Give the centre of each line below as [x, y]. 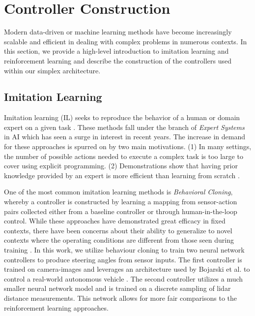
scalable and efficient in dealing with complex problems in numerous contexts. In [126, 41]
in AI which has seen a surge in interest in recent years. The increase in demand [125, 137]
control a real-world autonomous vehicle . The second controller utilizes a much [124, 278]
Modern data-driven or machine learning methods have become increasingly [118, 32]
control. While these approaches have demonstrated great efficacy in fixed [115, 221]
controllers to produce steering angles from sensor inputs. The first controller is [123, 259]
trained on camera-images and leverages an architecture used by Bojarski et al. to [127, 269]
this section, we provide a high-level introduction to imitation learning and [116, 51]
